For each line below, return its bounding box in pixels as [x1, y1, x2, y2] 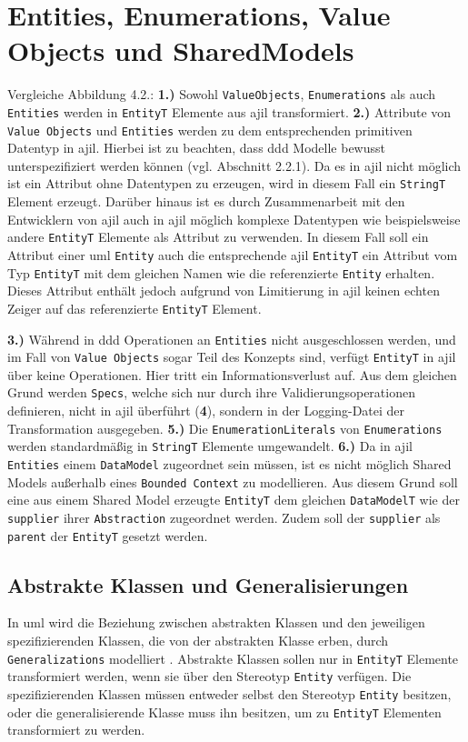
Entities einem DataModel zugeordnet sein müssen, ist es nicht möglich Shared [7, 455, 452, 473]
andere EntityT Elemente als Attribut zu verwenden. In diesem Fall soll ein [7, 227, 429, 246]
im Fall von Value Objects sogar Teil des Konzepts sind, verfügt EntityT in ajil [7, 347, 456, 366]
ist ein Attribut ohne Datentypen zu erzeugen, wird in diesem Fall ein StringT [7, 174, 446, 193]
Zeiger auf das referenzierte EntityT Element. [7, 298, 262, 317]
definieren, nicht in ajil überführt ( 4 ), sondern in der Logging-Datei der [7, 401, 405, 420]
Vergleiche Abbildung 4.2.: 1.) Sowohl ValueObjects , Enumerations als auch [7, 85, 436, 104]
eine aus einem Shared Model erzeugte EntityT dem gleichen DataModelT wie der [7, 490, 460, 509]
